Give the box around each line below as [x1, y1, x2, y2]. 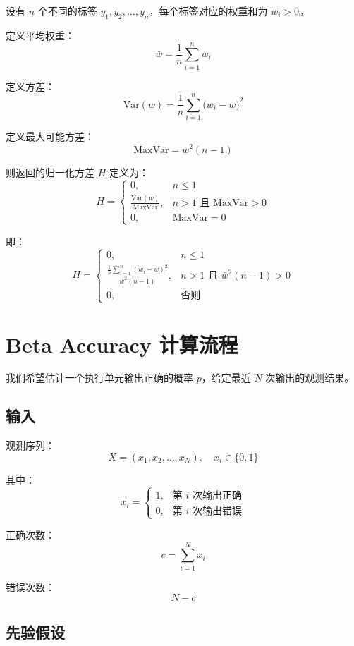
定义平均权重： [6, 28, 75, 42]
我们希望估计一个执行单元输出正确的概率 [6, 370, 193, 385]
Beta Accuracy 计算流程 [6, 329, 238, 358]
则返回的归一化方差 [6, 164, 94, 179]
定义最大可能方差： [6, 129, 94, 144]
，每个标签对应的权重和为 [149, 4, 268, 18]
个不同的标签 [37, 4, 97, 18]
